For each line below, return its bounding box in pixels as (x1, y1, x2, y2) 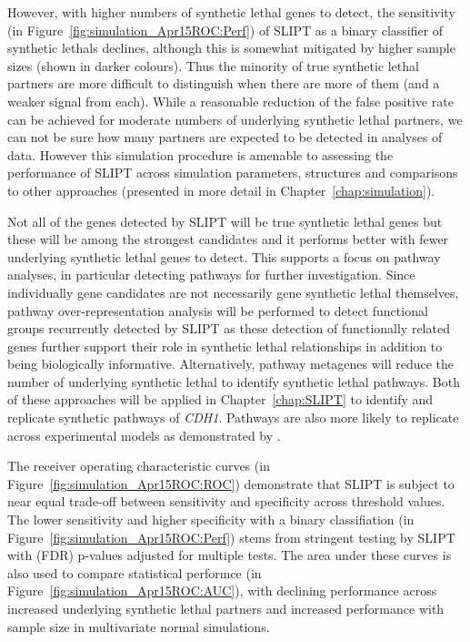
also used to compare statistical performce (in (7, 563, 262, 582)
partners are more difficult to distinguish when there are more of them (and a (7, 74, 440, 93)
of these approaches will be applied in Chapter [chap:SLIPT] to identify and (7, 390, 434, 409)
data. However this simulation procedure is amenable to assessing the (7, 145, 394, 164)
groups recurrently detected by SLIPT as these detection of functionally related (7, 319, 450, 338)
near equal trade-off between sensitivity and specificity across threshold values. (7, 492, 445, 511)
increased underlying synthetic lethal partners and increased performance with (7, 599, 445, 617)
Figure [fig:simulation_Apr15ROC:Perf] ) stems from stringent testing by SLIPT (7, 527, 455, 546)
